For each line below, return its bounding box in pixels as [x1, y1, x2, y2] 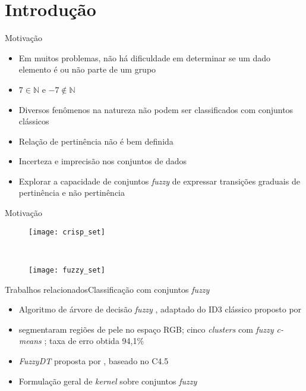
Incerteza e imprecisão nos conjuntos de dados [18, 155, 187, 167]
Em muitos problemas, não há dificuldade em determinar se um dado [18, 51, 271, 64]
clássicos [18, 115, 49, 127]
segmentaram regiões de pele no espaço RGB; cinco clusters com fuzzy [18, 323, 274, 335]
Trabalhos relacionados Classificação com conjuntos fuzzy [5, 283, 210, 295]
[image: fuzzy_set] [29, 265, 105, 274]
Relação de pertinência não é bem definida [18, 134, 173, 147]
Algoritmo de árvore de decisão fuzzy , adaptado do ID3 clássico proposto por [18, 303, 302, 315]
